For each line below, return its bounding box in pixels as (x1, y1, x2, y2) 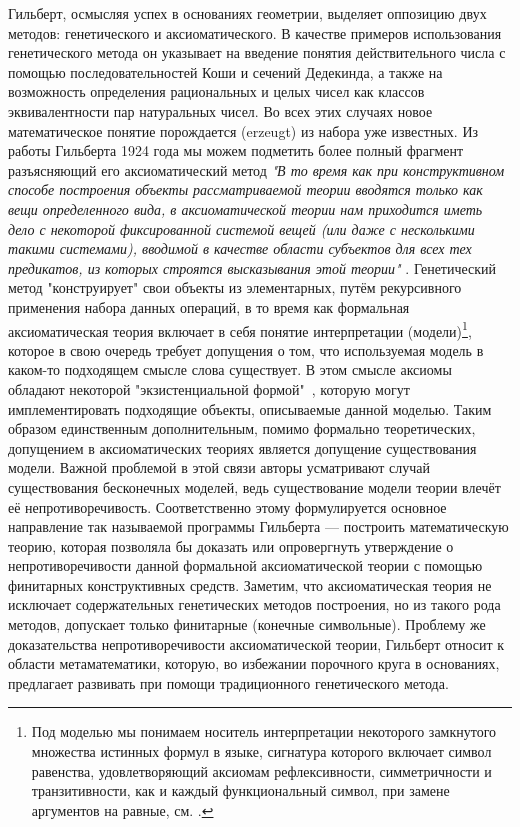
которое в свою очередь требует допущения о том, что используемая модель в (8, 339, 484, 360)
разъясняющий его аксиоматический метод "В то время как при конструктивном (8, 159, 505, 180)
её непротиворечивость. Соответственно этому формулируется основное (8, 496, 447, 517)
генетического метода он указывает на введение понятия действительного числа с (8, 42, 506, 63)
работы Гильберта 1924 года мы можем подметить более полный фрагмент (8, 140, 464, 161)
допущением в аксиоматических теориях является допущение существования (8, 437, 477, 458)
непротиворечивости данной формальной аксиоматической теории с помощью (8, 555, 483, 576)
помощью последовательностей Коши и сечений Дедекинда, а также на (8, 61, 443, 82)
